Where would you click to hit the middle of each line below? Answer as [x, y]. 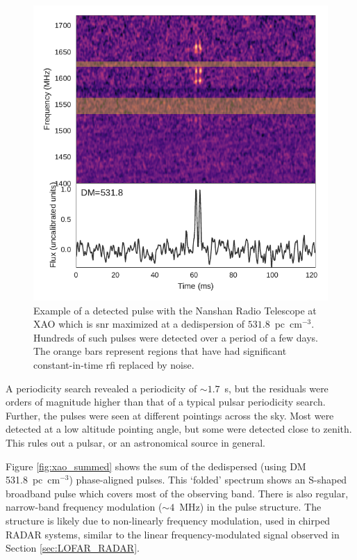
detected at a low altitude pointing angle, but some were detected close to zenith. [179, 429]
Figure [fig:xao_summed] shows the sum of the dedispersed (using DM [156, 466]
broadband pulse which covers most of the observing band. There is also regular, [177, 493]
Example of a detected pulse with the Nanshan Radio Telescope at [175, 310]
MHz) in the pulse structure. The [250, 507]
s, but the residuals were [276, 388]
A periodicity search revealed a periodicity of [101, 388]
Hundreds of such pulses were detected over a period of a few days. [176, 337]
